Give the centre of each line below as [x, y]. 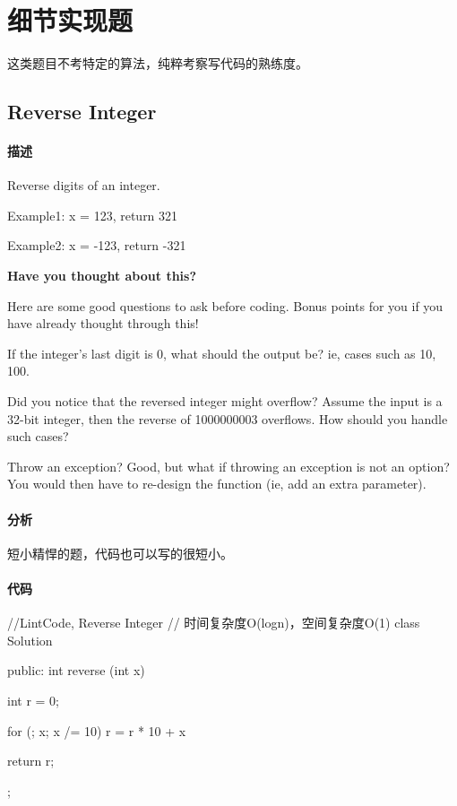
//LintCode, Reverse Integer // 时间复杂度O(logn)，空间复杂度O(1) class [214, 623]
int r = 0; [33, 700]
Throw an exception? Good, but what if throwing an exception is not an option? [228, 466]
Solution [30, 640]
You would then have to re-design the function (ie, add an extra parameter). [217, 484]
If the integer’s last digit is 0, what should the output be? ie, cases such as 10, [222, 353]
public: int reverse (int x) [76, 670]
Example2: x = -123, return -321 [97, 245]
